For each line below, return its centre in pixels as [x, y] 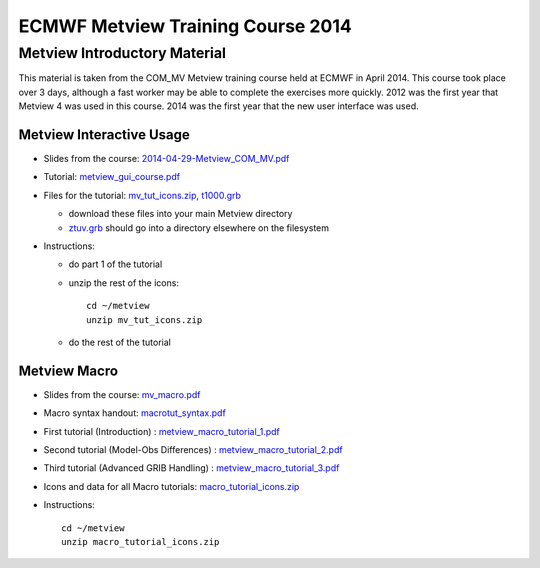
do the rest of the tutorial [120, 342]
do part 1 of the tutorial [115, 264]
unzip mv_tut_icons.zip [144, 319]
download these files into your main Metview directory [180, 214]
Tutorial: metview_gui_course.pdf [111, 177]
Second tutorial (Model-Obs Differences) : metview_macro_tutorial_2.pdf [193, 450]
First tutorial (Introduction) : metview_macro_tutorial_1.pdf [161, 431]
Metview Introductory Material [122, 53]
